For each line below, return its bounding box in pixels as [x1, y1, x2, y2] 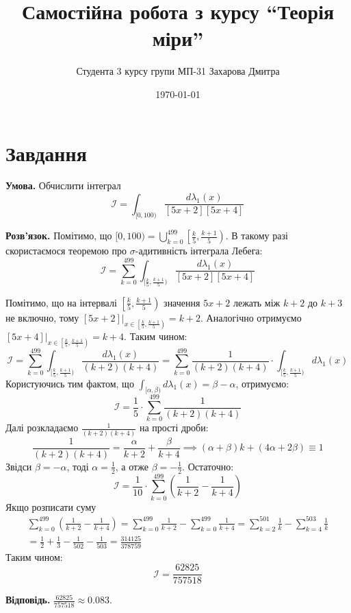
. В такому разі [225, 228, 288, 243]
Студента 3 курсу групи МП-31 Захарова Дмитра [76, 64, 280, 78]
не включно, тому [5, 310, 79, 324]
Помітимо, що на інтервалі [5, 295, 117, 309]
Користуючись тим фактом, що [5, 376, 134, 390]
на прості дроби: [139, 420, 209, 435]
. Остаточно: [182, 459, 234, 473]
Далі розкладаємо [5, 420, 79, 435]
